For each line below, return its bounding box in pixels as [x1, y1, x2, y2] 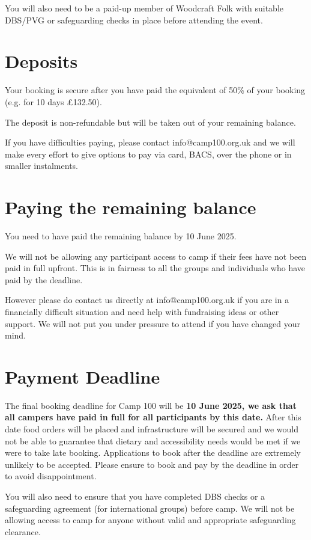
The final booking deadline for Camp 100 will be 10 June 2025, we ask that [5, 399, 297, 411]
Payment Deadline [5, 364, 160, 388]
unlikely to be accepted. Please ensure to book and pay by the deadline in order [5, 458, 299, 470]
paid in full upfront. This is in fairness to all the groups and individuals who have [5, 262, 305, 274]
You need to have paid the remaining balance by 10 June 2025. [5, 230, 237, 242]
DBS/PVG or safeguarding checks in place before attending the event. [5, 13, 263, 26]
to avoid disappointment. [5, 470, 97, 482]
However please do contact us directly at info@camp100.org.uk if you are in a [5, 293, 289, 306]
